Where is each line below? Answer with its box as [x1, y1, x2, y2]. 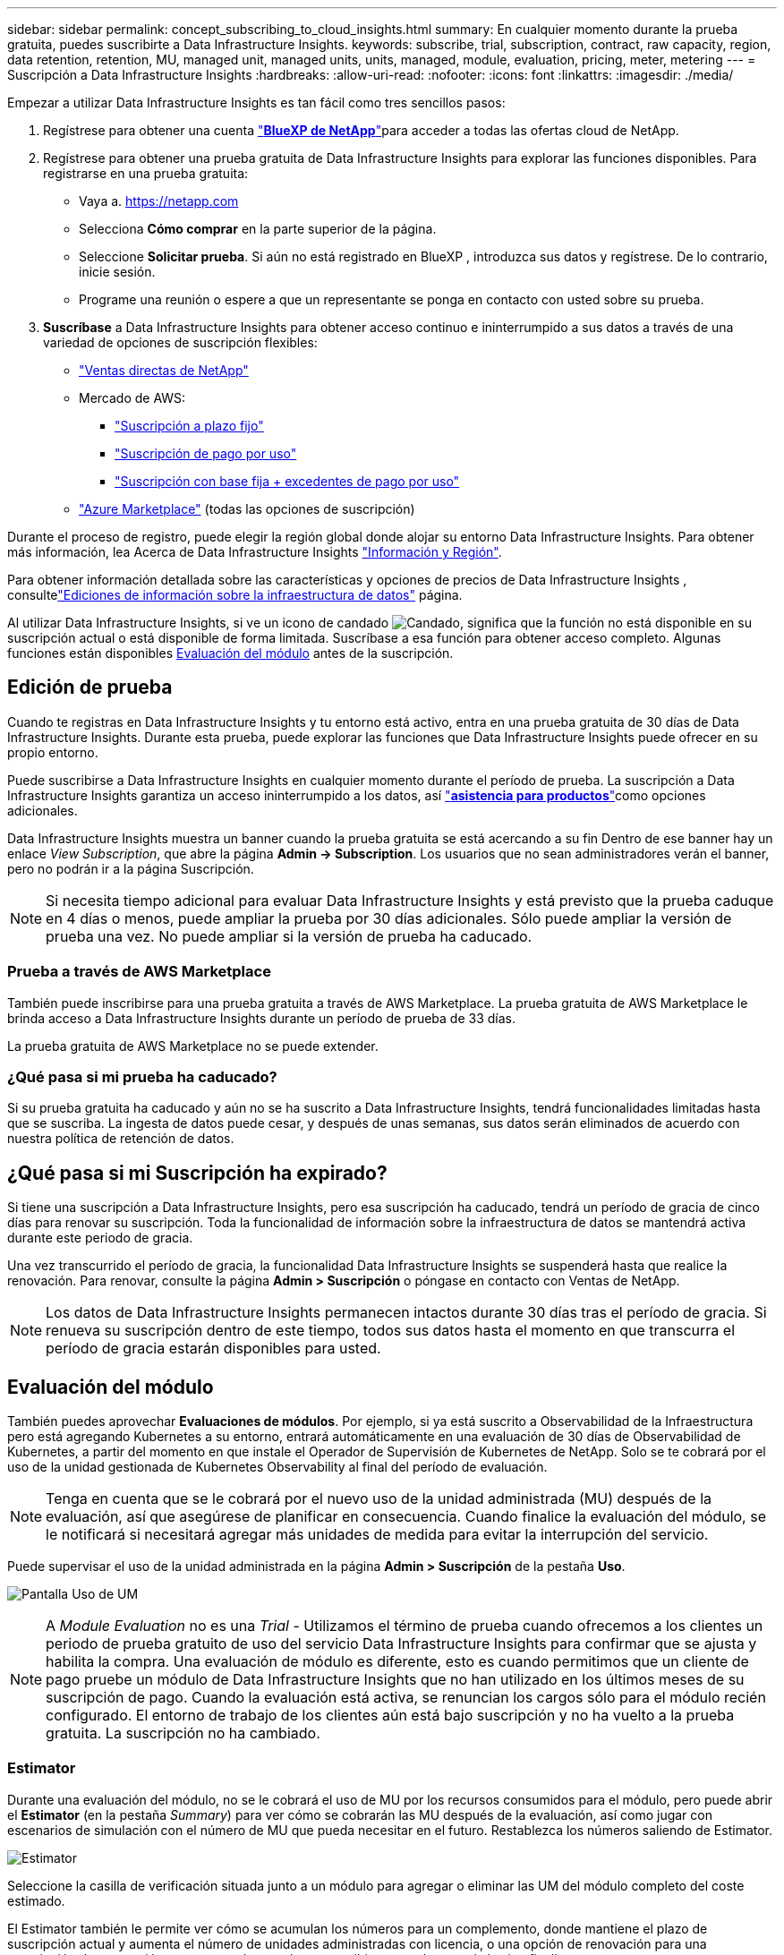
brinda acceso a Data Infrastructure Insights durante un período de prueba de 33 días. [7, 1010, 516, 1026]
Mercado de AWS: [79, 390, 186, 406]
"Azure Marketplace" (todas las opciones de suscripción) [79, 501, 415, 516]
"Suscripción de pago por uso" [115, 446, 297, 461]
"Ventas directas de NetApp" [79, 363, 249, 378]
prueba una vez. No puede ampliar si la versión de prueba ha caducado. [46, 926, 533, 945]
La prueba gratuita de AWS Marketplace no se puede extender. [7, 1037, 379, 1054]
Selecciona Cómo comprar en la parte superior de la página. [79, 221, 437, 236]
